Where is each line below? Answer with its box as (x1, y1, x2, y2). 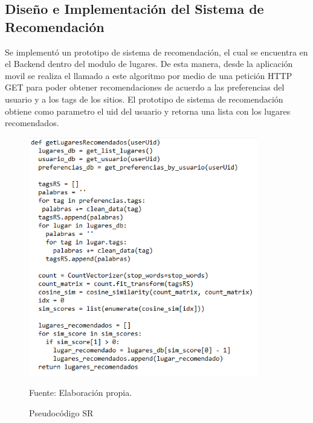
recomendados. (5, 116, 59, 129)
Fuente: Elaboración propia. (29, 386, 132, 399)
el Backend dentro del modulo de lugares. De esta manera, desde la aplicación (5, 57, 293, 70)
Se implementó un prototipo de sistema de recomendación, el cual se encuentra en (5, 45, 308, 58)
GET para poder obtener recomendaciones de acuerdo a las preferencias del (5, 81, 285, 94)
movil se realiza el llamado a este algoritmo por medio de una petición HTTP (5, 69, 292, 81)
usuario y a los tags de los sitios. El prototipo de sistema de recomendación (5, 92, 283, 105)
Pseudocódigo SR (29, 406, 94, 419)
